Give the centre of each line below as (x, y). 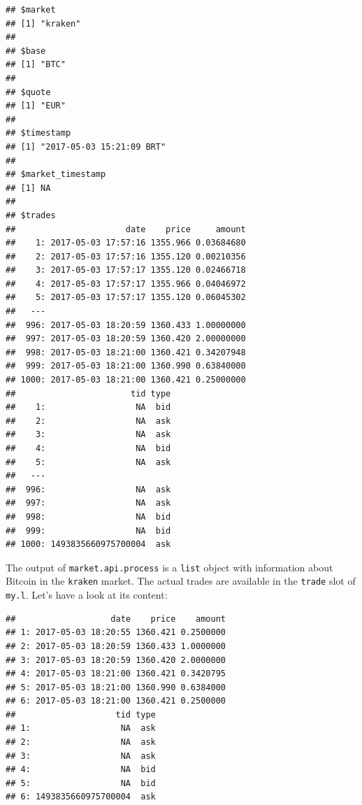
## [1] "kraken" (43, 23)
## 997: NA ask (88, 503)
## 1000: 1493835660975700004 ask (88, 544)
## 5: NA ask (88, 462)
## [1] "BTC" (36, 65)
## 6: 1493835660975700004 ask (81, 797)
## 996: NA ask (88, 489)
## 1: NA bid (88, 407)
